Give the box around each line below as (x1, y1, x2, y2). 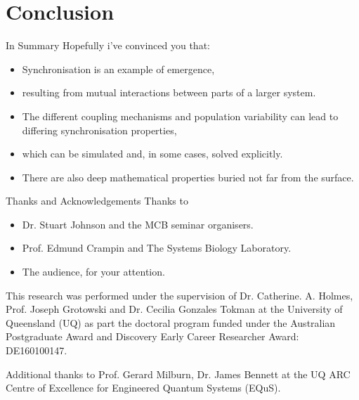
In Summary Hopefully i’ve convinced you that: (6, 38, 210, 53)
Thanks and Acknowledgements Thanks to (6, 193, 188, 208)
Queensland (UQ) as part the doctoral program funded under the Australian (6, 315, 336, 330)
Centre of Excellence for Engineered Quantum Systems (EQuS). (6, 380, 281, 395)
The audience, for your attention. (22, 264, 165, 279)
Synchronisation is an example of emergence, (22, 61, 215, 76)
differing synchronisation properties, (22, 122, 177, 137)
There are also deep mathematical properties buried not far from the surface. (22, 169, 354, 184)
